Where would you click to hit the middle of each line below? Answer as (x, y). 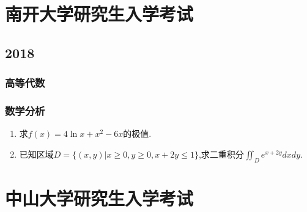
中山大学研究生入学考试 (99, 198)
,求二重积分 (221, 154)
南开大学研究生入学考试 (99, 14)
